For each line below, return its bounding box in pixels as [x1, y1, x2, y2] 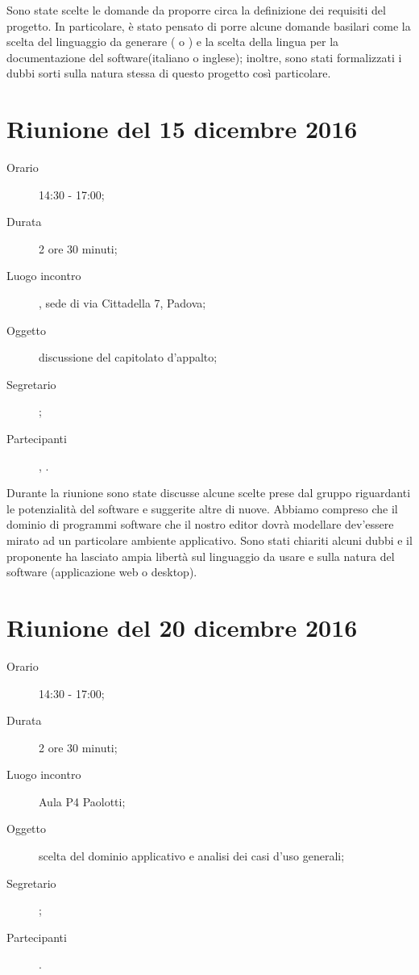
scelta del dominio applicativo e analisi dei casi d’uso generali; [39, 847, 345, 864]
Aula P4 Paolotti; [39, 793, 126, 810]
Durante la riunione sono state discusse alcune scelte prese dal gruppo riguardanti [6, 484, 411, 501]
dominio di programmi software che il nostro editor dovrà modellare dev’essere [6, 516, 394, 533]
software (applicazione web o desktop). [6, 563, 197, 580]
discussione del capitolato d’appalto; [39, 349, 218, 366]
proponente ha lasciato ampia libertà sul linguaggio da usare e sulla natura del [6, 547, 395, 564]
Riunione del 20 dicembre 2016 [6, 610, 358, 643]
